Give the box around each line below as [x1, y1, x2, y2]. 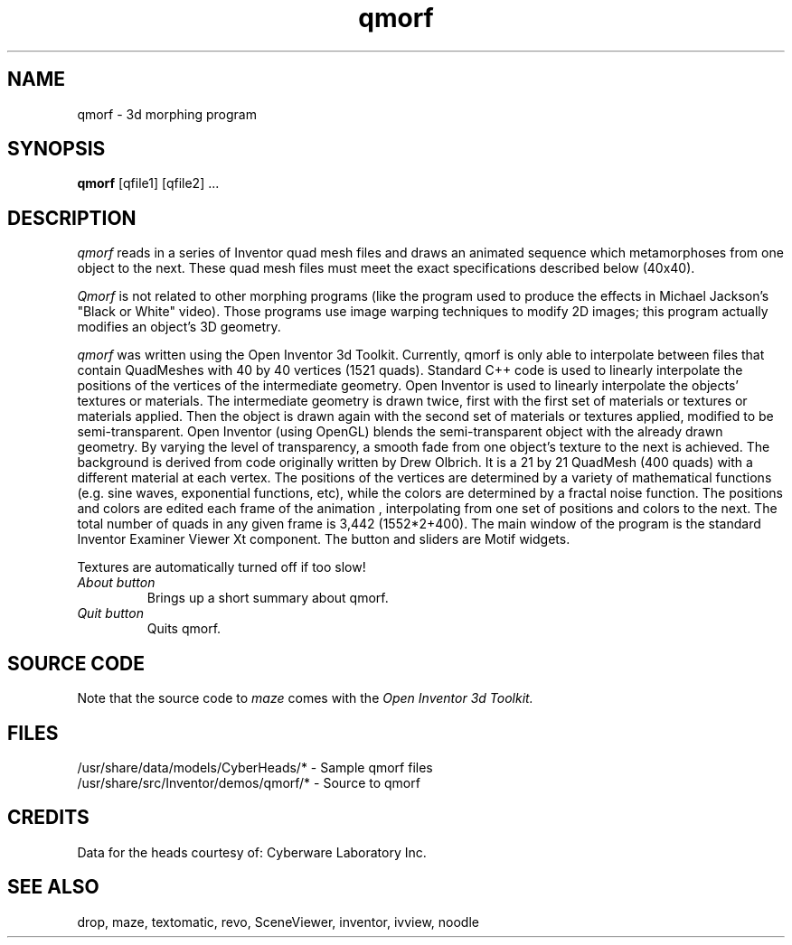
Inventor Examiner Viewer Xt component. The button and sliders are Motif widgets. [77, 531, 570, 547]
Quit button [77, 605, 144, 622]
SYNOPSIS [7, 137, 106, 161]
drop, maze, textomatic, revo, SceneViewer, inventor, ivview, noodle [77, 913, 479, 930]
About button [77, 575, 156, 591]
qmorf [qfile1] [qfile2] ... [77, 175, 220, 192]
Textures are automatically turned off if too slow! [77, 559, 366, 575]
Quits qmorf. [146, 621, 222, 637]
